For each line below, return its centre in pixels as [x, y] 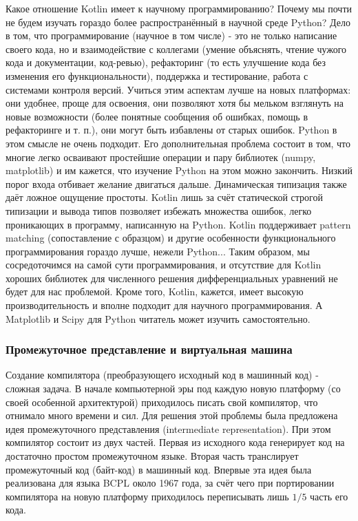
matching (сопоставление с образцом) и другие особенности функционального [171, 238]
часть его [329, 496]
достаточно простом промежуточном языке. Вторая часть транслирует [152, 456]
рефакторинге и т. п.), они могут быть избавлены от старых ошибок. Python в [171, 130]
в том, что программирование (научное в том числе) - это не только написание [171, 35]
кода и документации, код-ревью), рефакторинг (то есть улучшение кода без [166, 62]
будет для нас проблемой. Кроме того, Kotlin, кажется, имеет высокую [155, 291]
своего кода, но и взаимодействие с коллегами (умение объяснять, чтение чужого [176, 49]
